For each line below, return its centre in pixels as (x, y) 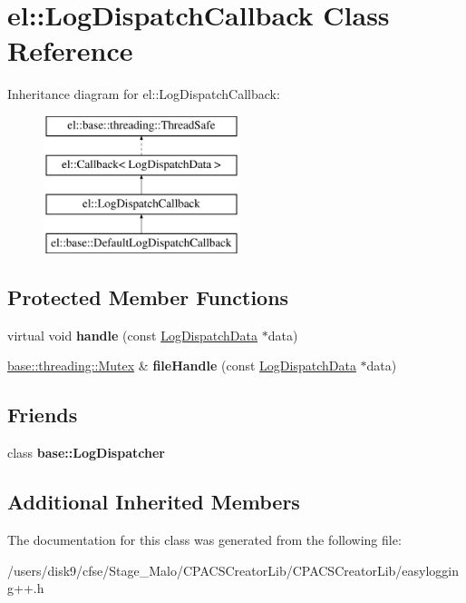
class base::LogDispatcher (86, 453)
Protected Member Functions (148, 297)
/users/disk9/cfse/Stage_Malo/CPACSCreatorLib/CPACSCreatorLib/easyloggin (233, 570)
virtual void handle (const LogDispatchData (132, 335)
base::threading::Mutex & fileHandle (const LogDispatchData (182, 366)
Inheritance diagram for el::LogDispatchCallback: (144, 94)
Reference (70, 50)
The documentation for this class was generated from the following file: (204, 540)
